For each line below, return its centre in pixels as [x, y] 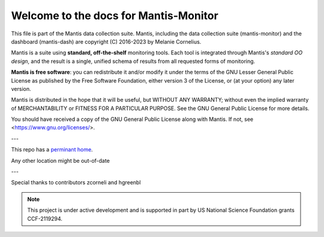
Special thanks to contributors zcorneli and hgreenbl [76, 183]
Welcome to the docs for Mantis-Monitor [115, 16]
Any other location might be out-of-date [61, 160]
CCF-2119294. [45, 218]
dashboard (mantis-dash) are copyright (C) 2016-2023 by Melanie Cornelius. [106, 41]
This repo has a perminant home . [52, 150]
